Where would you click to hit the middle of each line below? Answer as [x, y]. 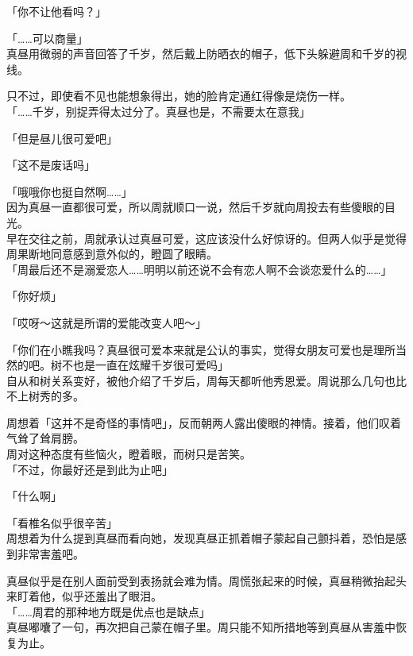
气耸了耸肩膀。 [45, 438]
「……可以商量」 [47, 38]
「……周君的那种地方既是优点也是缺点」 [108, 611]
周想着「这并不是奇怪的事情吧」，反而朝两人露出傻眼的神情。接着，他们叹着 [204, 422]
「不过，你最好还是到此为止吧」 [90, 469]
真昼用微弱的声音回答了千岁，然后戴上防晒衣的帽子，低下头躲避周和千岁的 [201, 54]
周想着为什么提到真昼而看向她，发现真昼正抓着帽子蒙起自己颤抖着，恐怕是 [201, 538]
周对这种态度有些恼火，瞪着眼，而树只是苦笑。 [129, 454]
